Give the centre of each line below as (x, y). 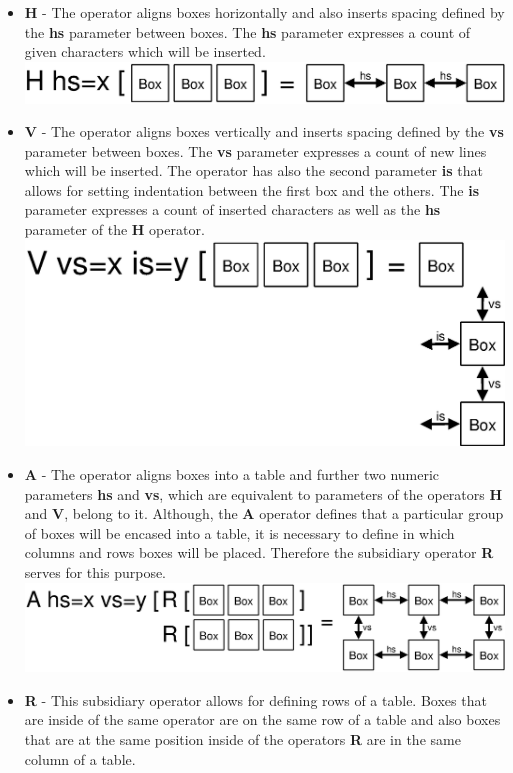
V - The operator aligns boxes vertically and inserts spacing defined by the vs (264, 131)
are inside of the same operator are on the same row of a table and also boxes (262, 719)
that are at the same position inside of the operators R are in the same (242, 738)
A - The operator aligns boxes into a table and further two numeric (232, 474)
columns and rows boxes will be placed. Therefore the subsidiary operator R (259, 552)
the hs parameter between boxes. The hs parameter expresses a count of (247, 31)
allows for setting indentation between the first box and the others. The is (251, 189)
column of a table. (80, 758)
